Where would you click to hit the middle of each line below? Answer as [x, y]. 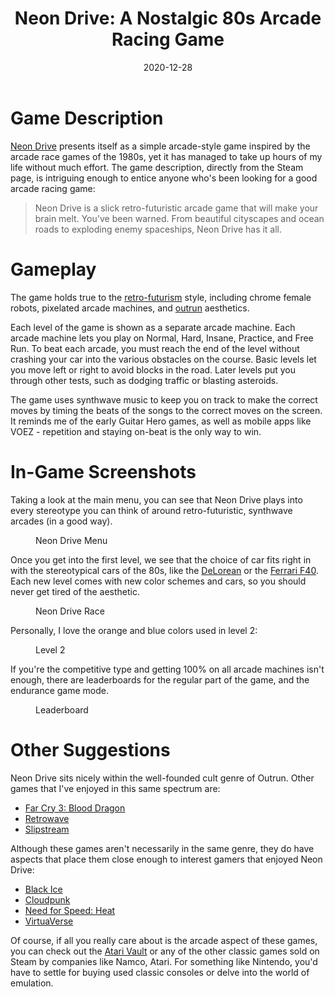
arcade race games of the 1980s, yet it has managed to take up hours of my [166, 156]
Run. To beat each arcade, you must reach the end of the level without [155, 348]
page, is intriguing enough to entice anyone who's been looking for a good [164, 178]
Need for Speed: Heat [70, 910]
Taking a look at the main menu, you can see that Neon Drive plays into [156, 499]
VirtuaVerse [49, 921]
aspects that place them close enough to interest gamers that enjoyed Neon [166, 859]
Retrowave [47, 818]
